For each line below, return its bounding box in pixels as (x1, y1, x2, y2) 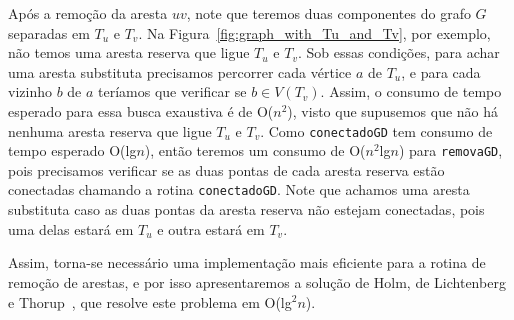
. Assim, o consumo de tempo (320, 81, 502, 102)
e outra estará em (157, 218, 265, 239)
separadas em (8, 22, 90, 43)
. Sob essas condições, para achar (297, 42, 500, 63)
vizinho (8, 81, 52, 102)
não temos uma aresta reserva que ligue (8, 42, 250, 63)
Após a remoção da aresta (8, 3, 168, 23)
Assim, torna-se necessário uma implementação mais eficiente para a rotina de (8, 252, 486, 273)
